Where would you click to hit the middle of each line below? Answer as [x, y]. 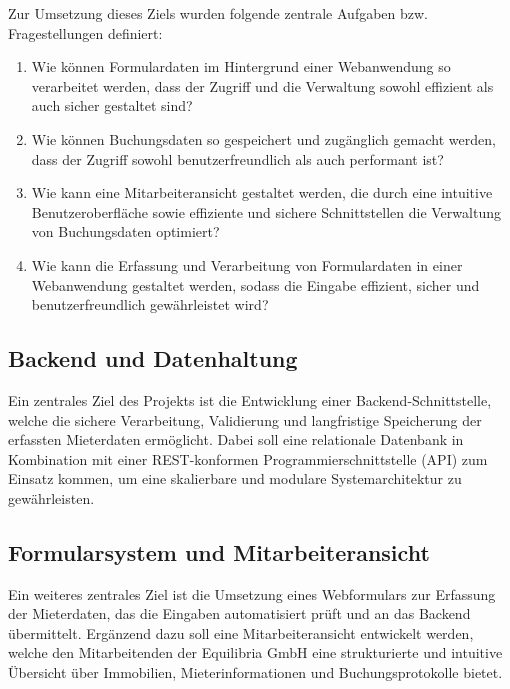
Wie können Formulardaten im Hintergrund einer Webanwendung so [241, 66]
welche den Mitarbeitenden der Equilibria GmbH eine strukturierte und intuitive [255, 652]
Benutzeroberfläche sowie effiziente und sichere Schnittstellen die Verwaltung [266, 211]
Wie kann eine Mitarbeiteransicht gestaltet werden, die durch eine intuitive [262, 192]
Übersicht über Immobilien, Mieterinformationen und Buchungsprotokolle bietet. [255, 672]
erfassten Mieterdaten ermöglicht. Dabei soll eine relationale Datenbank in [236, 439]
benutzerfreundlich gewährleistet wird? [150, 304]
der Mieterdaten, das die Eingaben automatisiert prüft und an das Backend [239, 613]
